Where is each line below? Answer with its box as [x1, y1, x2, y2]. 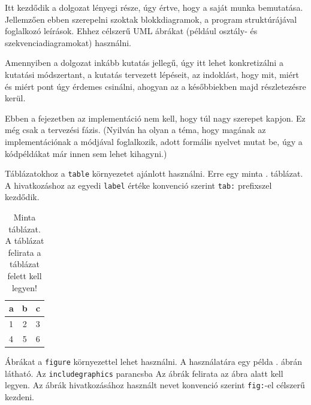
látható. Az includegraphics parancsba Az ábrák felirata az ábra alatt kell [5, 367, 283, 379]
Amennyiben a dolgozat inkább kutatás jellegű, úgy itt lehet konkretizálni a [5, 56, 283, 69]
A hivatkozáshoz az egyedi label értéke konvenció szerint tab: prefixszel [5, 179, 272, 191]
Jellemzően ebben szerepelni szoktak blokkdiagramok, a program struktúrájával [5, 13, 297, 25]
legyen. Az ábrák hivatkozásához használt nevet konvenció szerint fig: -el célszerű [5, 379, 305, 391]
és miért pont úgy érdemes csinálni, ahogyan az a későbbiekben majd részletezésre [5, 80, 306, 92]
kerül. [5, 92, 26, 104]
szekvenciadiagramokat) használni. [5, 36, 131, 49]
